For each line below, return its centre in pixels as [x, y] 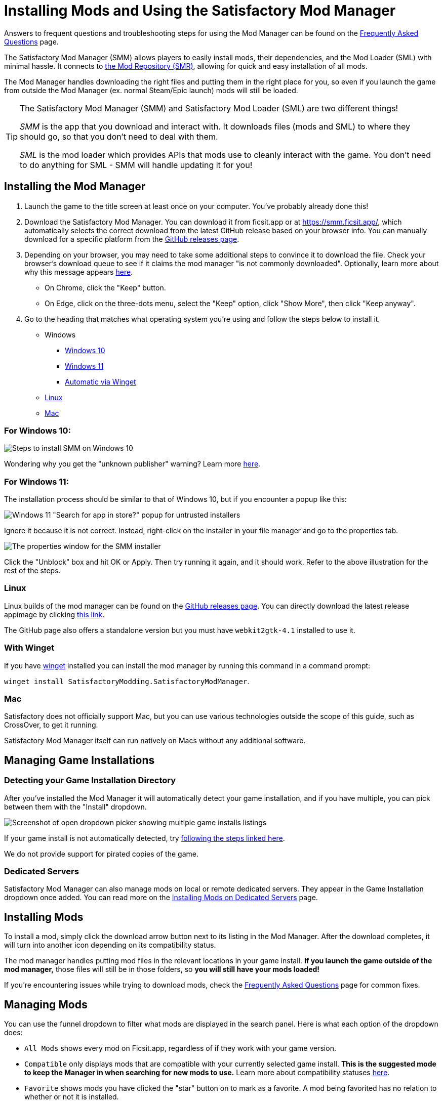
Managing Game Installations [79, 760]
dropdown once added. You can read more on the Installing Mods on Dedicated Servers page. [161, 898]
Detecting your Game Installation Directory [90, 780]
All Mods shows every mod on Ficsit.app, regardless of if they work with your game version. [180, 1048]
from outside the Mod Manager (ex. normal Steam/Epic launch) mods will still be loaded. [151, 90]
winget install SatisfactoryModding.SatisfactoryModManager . [127, 681]
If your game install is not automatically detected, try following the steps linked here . [145, 838]
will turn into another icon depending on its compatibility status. [110, 945]
